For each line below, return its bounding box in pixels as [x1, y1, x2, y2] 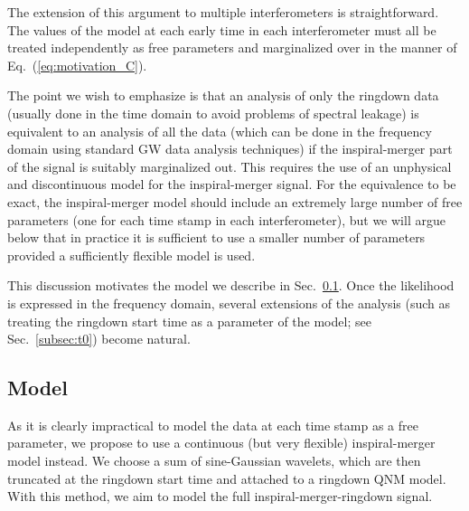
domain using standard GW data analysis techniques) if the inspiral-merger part [7, 139, 453, 158]
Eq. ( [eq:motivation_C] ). [7, 55, 147, 74]
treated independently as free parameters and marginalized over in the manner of [7, 38, 457, 57]
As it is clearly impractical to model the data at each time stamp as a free [7, 415, 418, 434]
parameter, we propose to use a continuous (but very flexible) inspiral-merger [7, 433, 436, 452]
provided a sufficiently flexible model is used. [7, 245, 256, 264]
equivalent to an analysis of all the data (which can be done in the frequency [7, 121, 432, 140]
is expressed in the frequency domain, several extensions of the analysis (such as [7, 293, 451, 312]
